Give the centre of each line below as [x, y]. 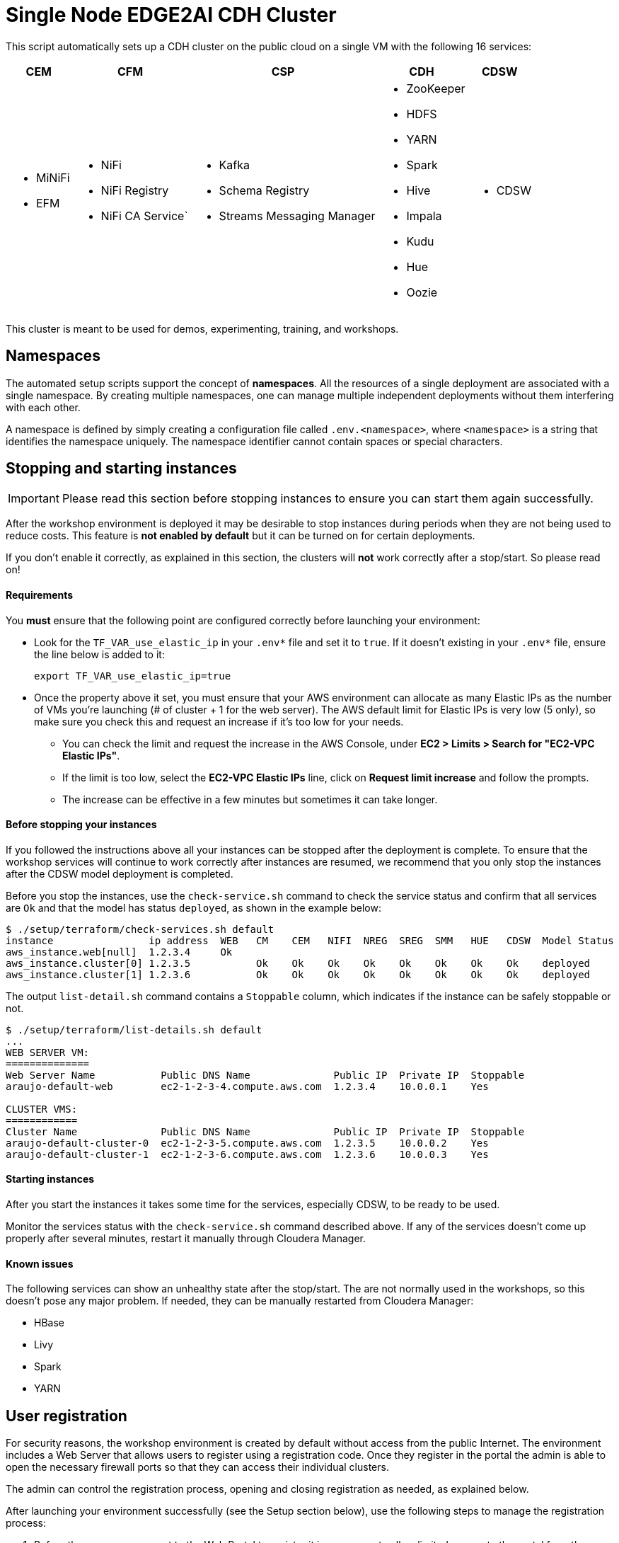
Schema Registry [264, 190]
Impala [424, 216]
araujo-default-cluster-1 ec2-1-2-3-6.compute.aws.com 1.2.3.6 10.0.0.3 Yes [247, 1154]
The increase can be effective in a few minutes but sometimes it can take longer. [250, 799]
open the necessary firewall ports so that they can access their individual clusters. [197, 1467]
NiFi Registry [135, 190]
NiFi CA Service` [144, 216]
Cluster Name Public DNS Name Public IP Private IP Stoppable [265, 1131]
